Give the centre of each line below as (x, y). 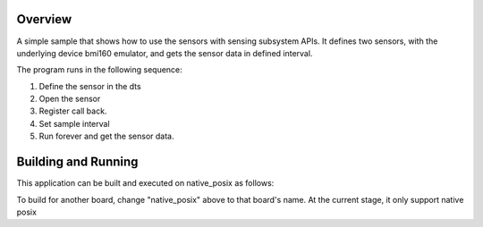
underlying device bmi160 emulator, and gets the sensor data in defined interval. (165, 53)
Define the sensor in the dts (90, 86)
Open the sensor (70, 99)
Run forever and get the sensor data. (106, 136)
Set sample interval (75, 123)
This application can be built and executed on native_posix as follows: (145, 183)
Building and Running (77, 162)
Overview (44, 19)
